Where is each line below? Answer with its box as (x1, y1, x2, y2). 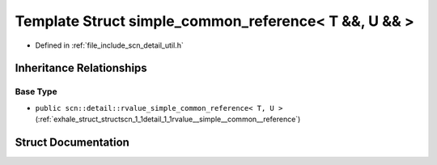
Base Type (15, 86, 57, 97)
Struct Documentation (15, 135, 129, 149)
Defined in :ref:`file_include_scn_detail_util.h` (35, 40, 184, 50)
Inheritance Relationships (15, 61, 147, 75)
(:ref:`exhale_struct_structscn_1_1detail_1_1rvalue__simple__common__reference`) (35, 114, 301, 125)
